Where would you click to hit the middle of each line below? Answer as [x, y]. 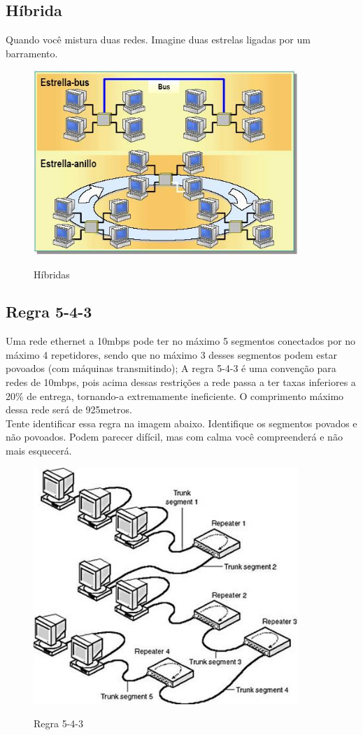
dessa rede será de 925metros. [69, 409]
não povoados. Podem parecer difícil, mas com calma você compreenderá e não [174, 437]
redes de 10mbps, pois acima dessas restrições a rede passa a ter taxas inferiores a [181, 382]
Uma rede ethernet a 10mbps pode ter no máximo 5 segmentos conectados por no [181, 341]
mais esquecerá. [39, 451]
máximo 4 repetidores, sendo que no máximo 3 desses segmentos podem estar [171, 354]
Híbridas [52, 274]
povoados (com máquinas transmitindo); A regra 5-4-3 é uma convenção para [171, 368]
